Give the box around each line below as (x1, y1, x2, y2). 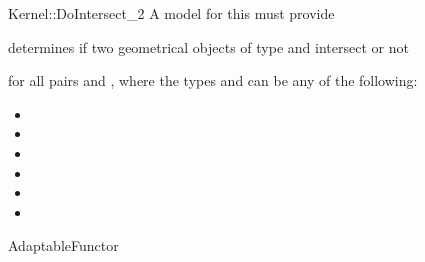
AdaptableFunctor (8, 235, 119, 256)
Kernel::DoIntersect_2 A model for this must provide (8, 3, 335, 23)
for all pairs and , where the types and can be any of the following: (8, 70, 418, 91)
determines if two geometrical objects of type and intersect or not (8, 36, 409, 57)
